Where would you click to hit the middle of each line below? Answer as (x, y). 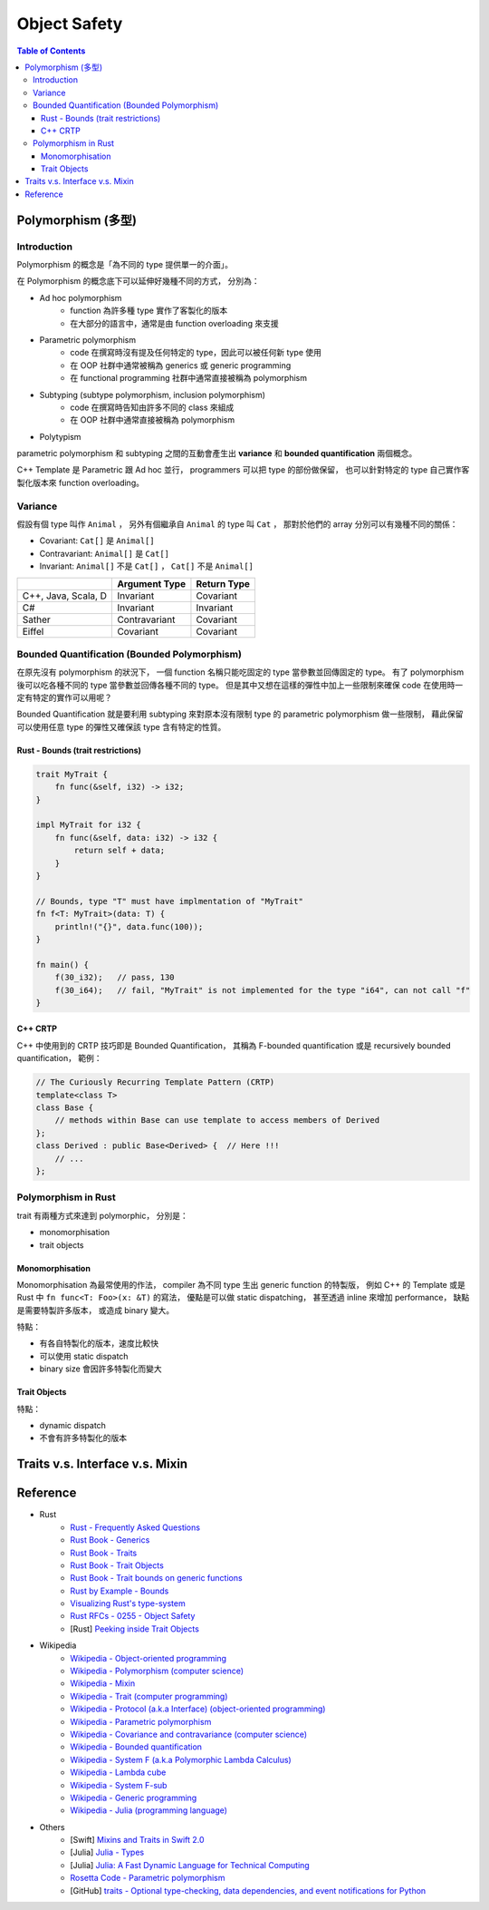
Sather (37, 619)
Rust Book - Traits (104, 1553)
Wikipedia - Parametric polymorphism (141, 1721)
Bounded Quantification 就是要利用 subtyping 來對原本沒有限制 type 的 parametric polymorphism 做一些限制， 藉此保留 (240, 714)
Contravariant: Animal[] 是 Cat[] (105, 553)
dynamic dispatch (72, 1426)
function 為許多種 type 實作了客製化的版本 (149, 311)
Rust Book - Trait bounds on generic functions (157, 1578)
